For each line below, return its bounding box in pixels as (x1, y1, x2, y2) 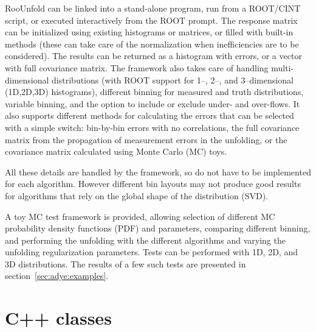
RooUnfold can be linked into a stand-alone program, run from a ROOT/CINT (5, 2, 301, 14)
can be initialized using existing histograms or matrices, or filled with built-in (5, 26, 294, 38)
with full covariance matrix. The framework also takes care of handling (5, 61, 269, 74)
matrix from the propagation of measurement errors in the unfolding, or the (5, 133, 287, 146)
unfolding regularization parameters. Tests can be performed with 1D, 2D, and (5, 245, 298, 258)
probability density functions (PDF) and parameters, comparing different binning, (5, 222, 311, 235)
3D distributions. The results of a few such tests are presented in (5, 257, 246, 270)
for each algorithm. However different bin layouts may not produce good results (5, 177, 301, 190)
